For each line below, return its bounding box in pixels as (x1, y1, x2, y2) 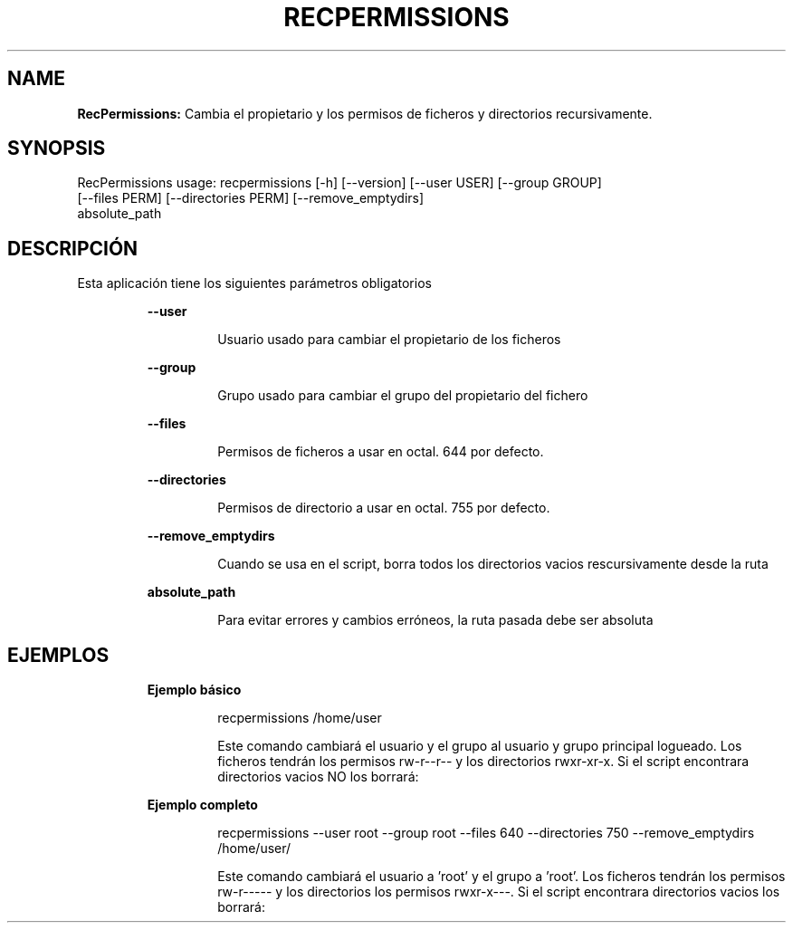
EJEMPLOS (7, 643, 110, 666)
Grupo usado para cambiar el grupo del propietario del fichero (217, 388, 588, 404)
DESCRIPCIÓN (7, 236, 139, 260)
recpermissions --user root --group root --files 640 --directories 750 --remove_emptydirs (217, 825, 755, 841)
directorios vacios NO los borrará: (217, 769, 419, 785)
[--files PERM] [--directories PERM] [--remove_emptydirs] (77, 190, 425, 206)
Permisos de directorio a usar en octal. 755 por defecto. (217, 500, 550, 516)
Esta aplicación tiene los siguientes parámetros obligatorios (77, 275, 432, 292)
